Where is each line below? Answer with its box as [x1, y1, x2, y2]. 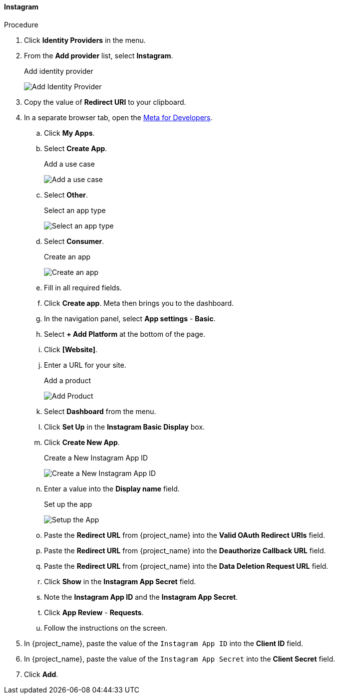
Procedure [4, 20, 38, 29]
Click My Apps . [44, 128, 95, 137]
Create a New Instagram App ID [44, 453, 148, 462]
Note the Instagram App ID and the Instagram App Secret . [44, 592, 238, 601]
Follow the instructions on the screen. [44, 623, 168, 632]
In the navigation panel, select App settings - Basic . [44, 314, 216, 323]
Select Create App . [44, 144, 107, 153]
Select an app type [44, 206, 106, 215]
